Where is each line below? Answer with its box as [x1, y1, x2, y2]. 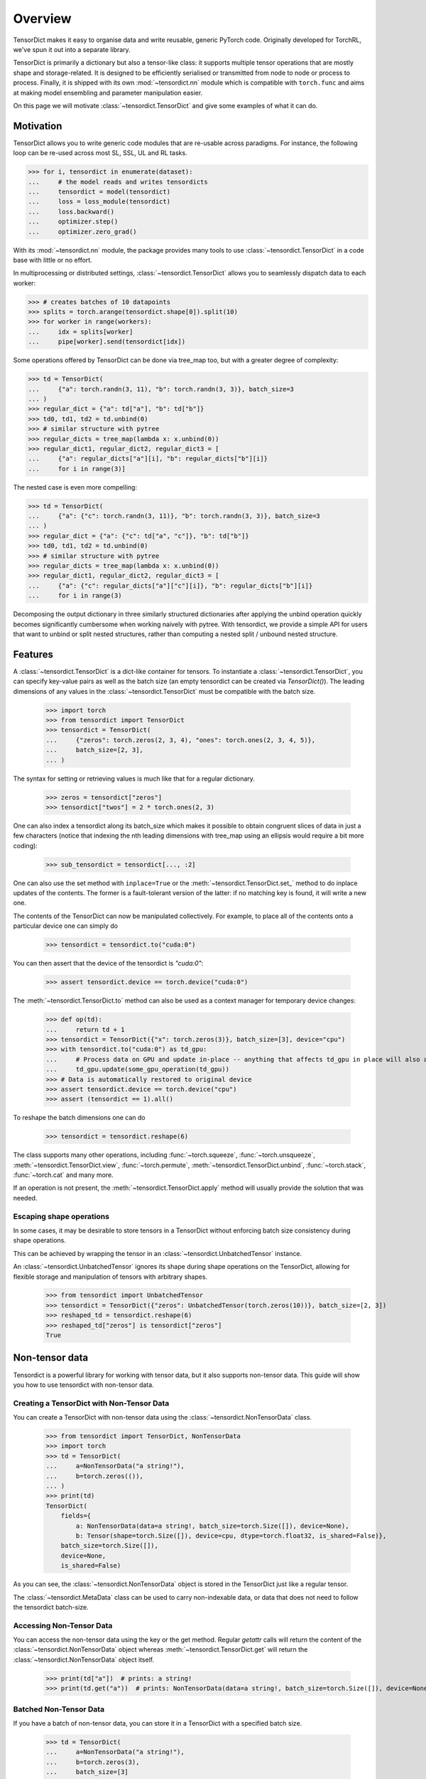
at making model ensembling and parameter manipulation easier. [13, 88, 203, 97]
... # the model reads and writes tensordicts [28, 178, 209, 186]
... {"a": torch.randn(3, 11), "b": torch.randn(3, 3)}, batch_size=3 [28, 385, 295, 393]
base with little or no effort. [13, 255, 92, 264]
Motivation [13, 120, 62, 132]
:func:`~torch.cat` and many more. [13, 1171, 114, 1179]
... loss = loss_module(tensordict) [28, 198, 170, 206]
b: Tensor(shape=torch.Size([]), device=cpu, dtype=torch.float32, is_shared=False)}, [75, 1531, 387, 1540]
